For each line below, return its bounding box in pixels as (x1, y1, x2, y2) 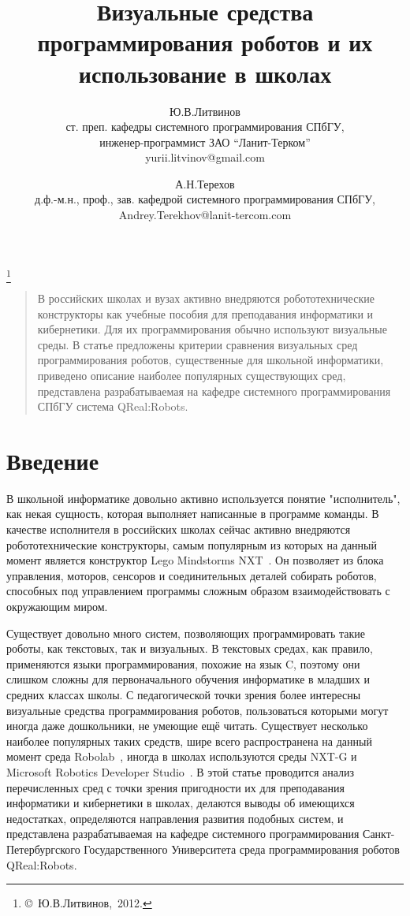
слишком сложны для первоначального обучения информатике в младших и (6, 671, 370, 687)
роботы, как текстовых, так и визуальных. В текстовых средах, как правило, (6, 640, 373, 657)
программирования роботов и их (37, 26, 373, 58)
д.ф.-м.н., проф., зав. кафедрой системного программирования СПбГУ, (35, 191, 375, 207)
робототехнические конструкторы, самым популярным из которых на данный (6, 536, 377, 553)
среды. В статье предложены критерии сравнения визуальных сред (37, 336, 358, 352)
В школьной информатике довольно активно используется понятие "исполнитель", (6, 490, 401, 506)
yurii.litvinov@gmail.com (145, 149, 265, 166)
